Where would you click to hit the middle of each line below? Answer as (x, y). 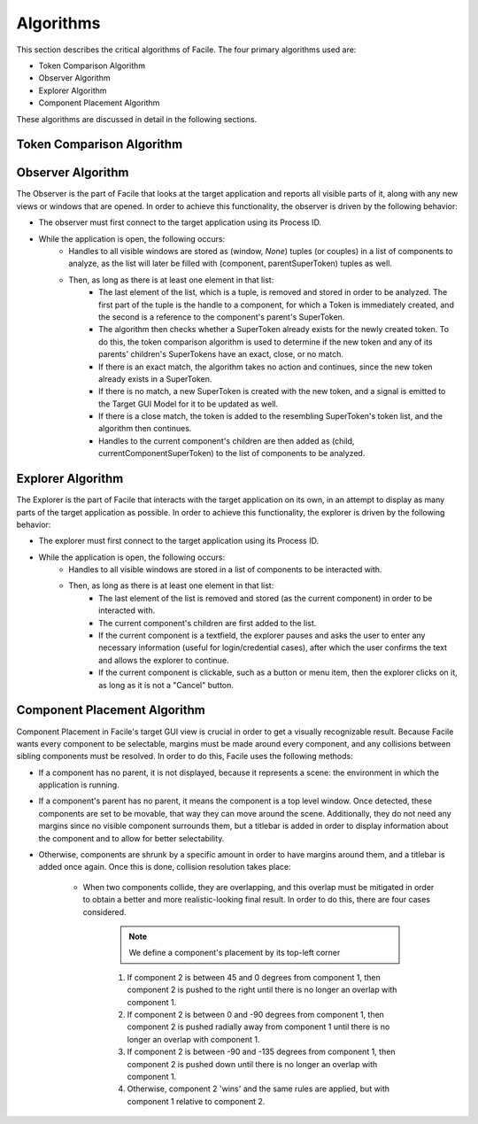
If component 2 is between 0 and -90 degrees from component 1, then (256, 1014)
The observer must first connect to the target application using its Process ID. (180, 222)
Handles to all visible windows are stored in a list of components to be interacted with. (225, 570)
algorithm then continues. (145, 429)
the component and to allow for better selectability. (131, 838)
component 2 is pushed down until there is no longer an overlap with (252, 1064)
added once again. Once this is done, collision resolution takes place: (165, 867)
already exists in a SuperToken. (155, 379)
